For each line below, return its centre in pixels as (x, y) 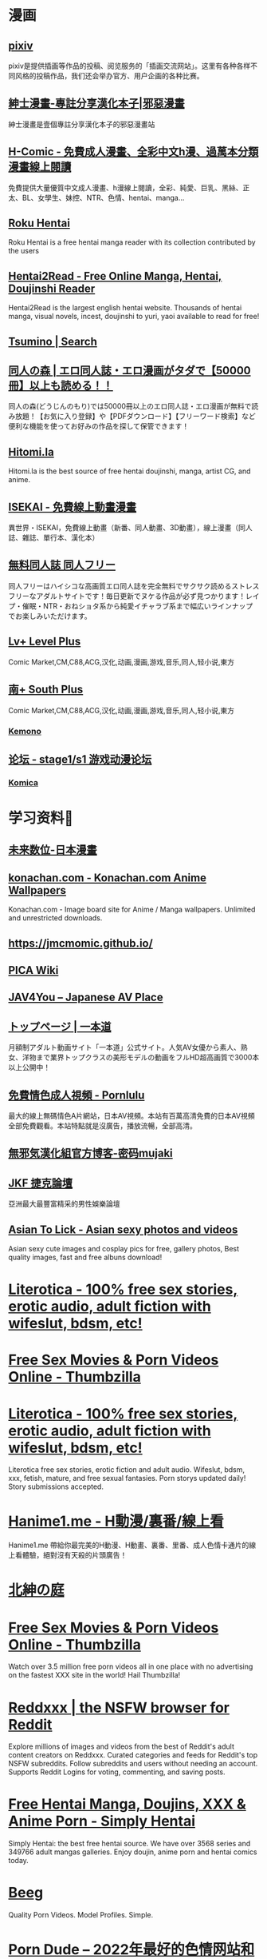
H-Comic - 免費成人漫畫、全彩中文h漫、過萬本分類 (133, 152)
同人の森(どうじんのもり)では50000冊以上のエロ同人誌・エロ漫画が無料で (130, 406)
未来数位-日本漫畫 (53, 850)
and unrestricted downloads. (55, 918)
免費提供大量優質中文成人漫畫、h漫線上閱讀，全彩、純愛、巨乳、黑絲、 (126, 187)
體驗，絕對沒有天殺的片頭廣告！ (75, 1555)
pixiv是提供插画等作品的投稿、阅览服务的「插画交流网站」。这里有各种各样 (130, 66)
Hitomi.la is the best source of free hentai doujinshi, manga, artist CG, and (130, 471)
